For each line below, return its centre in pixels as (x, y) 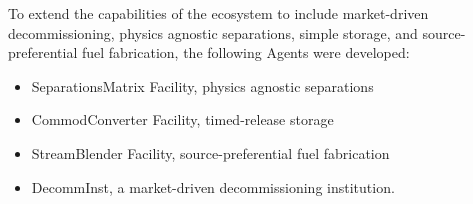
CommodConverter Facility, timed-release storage (182, 119)
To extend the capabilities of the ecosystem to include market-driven (218, 13)
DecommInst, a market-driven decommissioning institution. (213, 186)
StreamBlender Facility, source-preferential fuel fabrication (210, 152)
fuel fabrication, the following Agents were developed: (245, 52)
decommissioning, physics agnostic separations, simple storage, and (213, 32)
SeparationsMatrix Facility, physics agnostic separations (202, 85)
